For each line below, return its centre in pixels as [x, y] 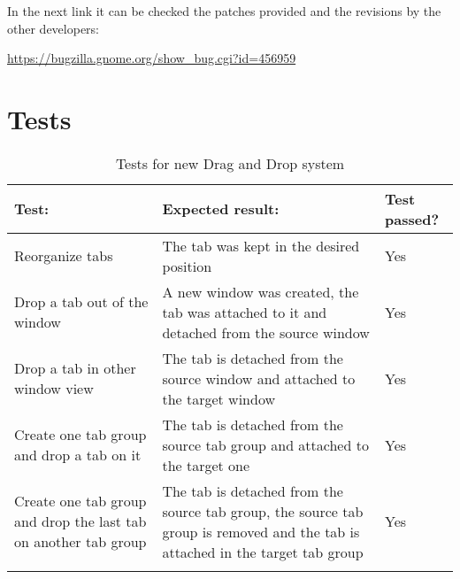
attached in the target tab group [263, 552]
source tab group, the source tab [263, 511]
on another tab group [80, 542]
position [187, 266]
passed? [412, 219]
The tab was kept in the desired [261, 245]
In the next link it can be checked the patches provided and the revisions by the [224, 11]
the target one [206, 465]
